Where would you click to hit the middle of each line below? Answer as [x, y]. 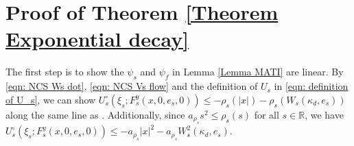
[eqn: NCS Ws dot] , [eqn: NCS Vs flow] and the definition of [132, 86]
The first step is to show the [65, 72]
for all [267, 114]
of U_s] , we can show [51, 99]
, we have [324, 114]
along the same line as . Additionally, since [95, 114]
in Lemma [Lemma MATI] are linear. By [258, 72]
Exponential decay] [97, 39]
